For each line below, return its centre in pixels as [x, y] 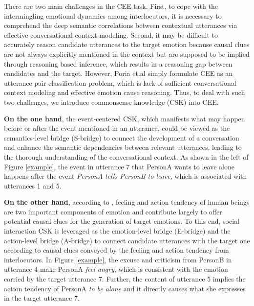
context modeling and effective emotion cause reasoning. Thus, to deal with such [125, 92]
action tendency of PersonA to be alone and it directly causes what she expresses [125, 288]
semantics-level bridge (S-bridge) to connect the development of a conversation [122, 137]
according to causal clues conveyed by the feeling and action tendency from [116, 250]
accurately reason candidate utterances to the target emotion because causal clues [127, 44]
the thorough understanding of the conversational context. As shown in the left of [126, 156]
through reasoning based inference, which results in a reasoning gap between [118, 63]
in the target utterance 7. [42, 298]
